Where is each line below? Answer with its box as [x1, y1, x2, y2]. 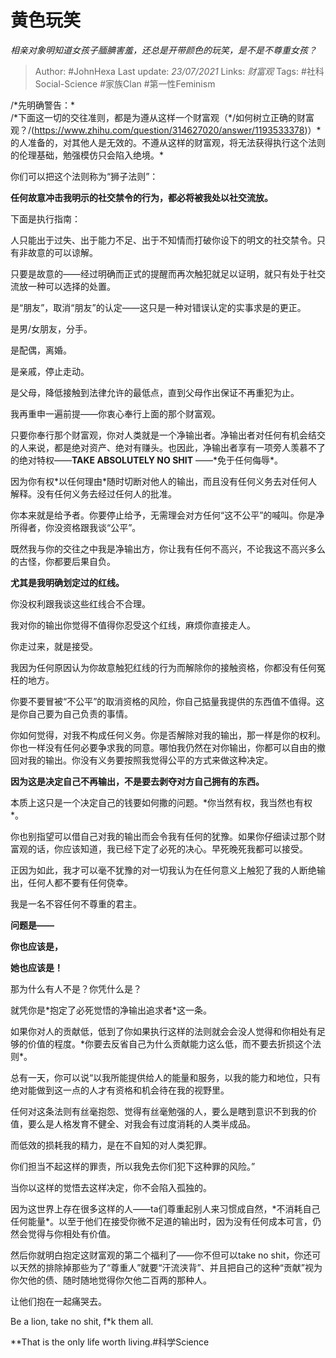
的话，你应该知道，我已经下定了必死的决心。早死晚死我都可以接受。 [27, 842, 308, 855]
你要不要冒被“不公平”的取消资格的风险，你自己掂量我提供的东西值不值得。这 [10, 695, 325, 707]
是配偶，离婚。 [10, 344, 72, 356]
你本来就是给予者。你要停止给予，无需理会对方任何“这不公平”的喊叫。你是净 [10, 509, 325, 521]
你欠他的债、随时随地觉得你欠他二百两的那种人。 [10, 1274, 212, 1286]
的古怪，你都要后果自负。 [10, 555, 116, 567]
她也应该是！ [10, 961, 63, 973]
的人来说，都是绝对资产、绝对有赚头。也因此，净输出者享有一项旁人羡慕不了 [10, 441, 326, 453]
